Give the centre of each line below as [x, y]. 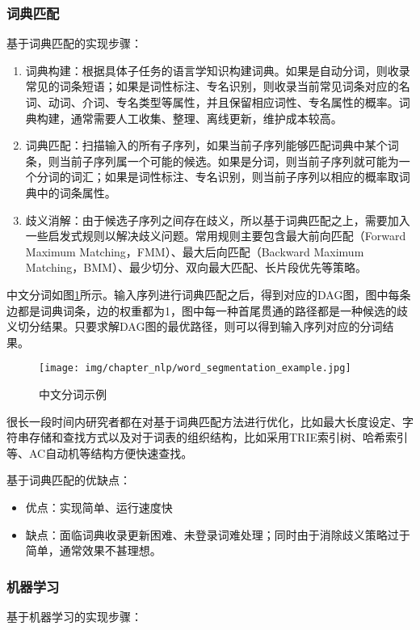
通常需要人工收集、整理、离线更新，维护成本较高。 [206, 118]
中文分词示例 [73, 393]
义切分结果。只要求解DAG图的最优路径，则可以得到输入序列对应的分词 [195, 326]
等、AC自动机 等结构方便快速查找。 [100, 452]
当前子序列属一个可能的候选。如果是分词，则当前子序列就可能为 [229, 161]
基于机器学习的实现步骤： [74, 616]
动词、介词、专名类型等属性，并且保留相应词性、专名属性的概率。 [223, 102]
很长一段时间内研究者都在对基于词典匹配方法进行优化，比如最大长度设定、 [204, 421]
